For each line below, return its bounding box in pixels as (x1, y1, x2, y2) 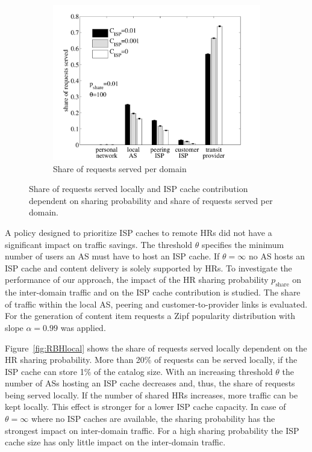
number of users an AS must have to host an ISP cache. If (5, 250, 220, 262)
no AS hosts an (248, 250, 305, 262)
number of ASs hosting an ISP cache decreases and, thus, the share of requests (5, 377, 295, 389)
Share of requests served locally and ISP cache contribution (29, 182, 248, 195)
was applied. (60, 321, 106, 333)
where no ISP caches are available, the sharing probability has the (31, 412, 275, 425)
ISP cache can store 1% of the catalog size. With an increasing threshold (5, 365, 273, 377)
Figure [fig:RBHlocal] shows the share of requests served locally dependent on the (5, 341, 307, 354)
